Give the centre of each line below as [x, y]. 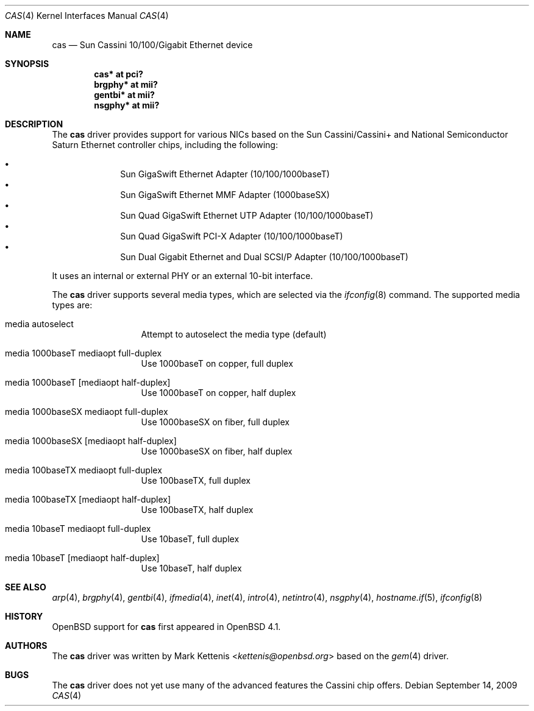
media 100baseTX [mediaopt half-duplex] [88, 499]
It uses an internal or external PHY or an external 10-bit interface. [183, 276]
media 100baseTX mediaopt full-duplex [84, 470]
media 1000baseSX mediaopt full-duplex [87, 412]
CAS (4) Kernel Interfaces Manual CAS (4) [87, 16]
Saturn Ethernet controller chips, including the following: [165, 145]
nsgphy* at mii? [127, 105]
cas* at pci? [119, 74]
